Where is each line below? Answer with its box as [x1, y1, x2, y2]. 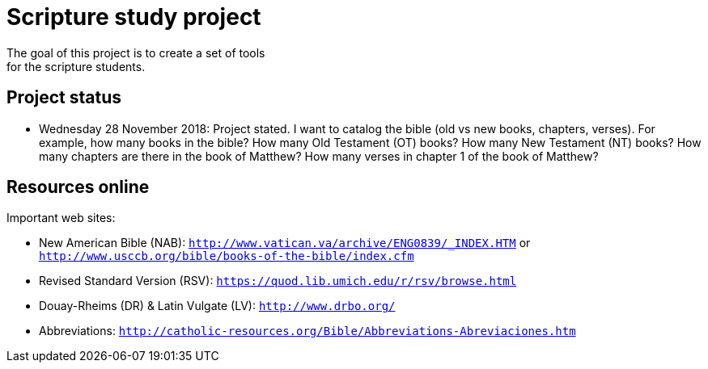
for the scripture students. [6, 59, 146, 73]
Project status [6, 87, 122, 108]
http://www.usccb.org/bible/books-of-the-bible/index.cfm [39, 249, 414, 263]
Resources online [6, 177, 150, 198]
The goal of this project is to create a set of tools [6, 45, 265, 60]
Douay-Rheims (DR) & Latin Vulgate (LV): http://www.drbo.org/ [39, 299, 396, 313]
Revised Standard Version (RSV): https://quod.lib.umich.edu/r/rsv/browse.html [39, 274, 517, 288]
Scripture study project [6, 3, 261, 31]
